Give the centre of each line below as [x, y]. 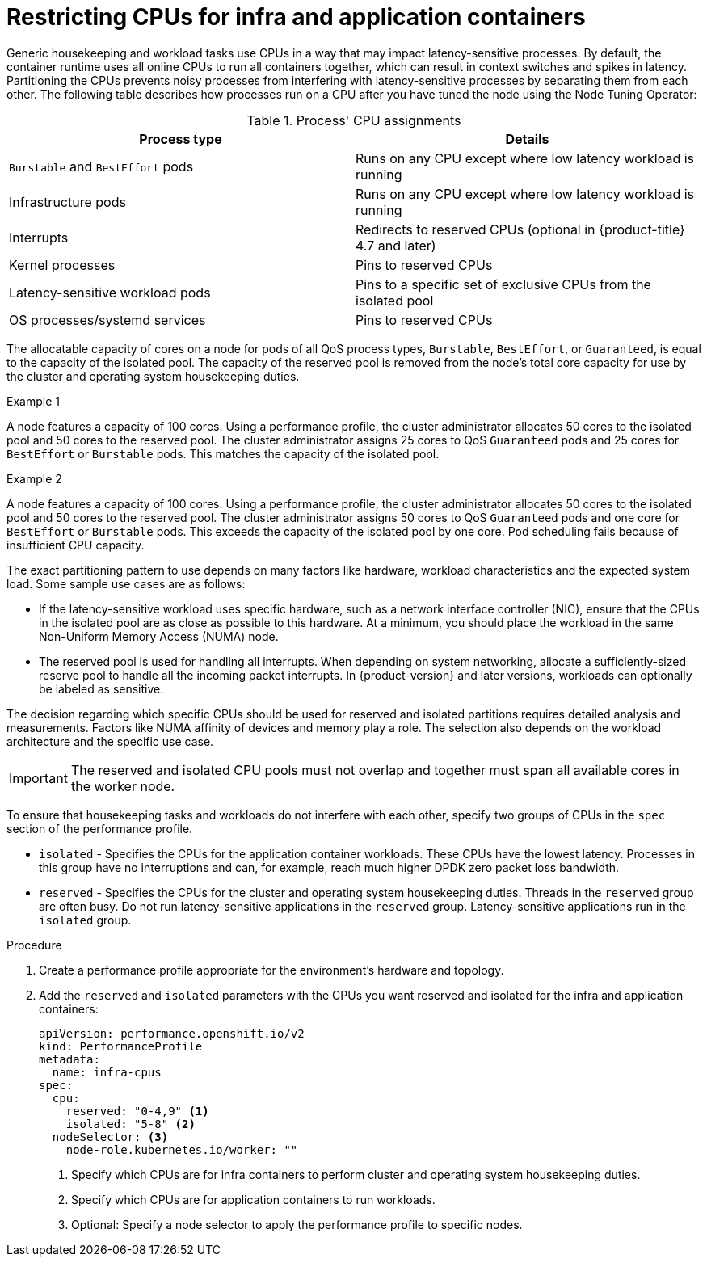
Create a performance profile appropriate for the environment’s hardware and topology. [271, 970]
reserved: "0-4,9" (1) [137, 1111]
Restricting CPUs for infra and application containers [296, 17]
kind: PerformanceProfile [121, 1046]
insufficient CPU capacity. [76, 545]
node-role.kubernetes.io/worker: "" [182, 1149]
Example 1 [33, 401]
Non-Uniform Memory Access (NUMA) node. [159, 636]
